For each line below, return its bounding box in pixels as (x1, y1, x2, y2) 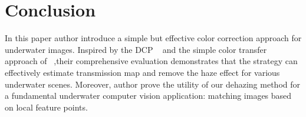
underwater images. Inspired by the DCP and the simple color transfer (5, 43, 267, 55)
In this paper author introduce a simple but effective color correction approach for (5, 32, 302, 44)
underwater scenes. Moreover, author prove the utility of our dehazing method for (5, 78, 300, 90)
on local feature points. (5, 101, 88, 113)
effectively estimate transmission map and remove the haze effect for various (5, 66, 280, 78)
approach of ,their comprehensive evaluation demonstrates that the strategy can (5, 55, 298, 67)
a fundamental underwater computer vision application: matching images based (5, 89, 292, 102)
